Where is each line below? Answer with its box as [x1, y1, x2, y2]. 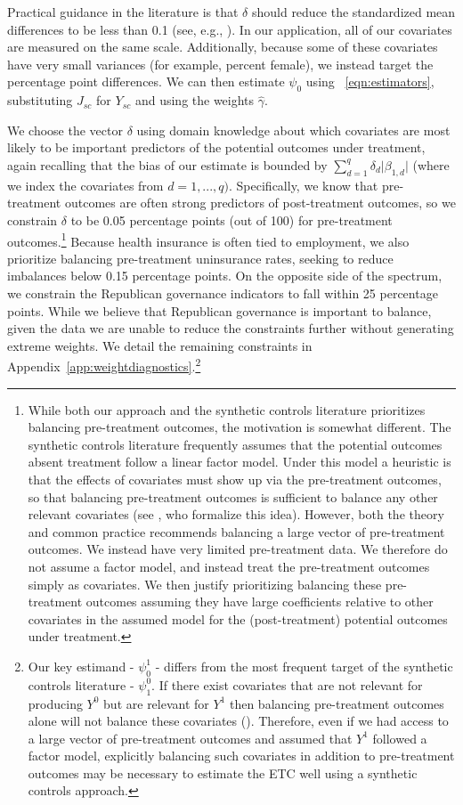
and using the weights [134, 91, 255, 110]
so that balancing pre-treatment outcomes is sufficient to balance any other [28, 487, 438, 506]
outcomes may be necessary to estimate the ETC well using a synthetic [28, 763, 418, 782]
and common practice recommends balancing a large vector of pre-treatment [28, 522, 445, 541]
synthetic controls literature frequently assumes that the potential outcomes [28, 435, 443, 453]
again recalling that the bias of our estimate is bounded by [7, 155, 328, 174]
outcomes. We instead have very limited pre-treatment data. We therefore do [28, 540, 448, 558]
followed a [372, 728, 427, 747]
